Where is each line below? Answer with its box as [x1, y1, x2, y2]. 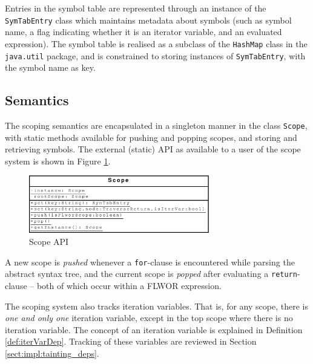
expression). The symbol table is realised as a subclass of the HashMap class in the [5, 37, 308, 50]
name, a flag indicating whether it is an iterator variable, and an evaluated [5, 25, 282, 38]
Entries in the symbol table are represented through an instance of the [5, 2, 266, 14]
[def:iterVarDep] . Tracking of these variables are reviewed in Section [5, 335, 257, 348]
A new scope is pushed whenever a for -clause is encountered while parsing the [5, 255, 295, 268]
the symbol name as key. [5, 61, 96, 74]
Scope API [29, 235, 69, 248]
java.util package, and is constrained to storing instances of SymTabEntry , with [5, 49, 306, 62]
